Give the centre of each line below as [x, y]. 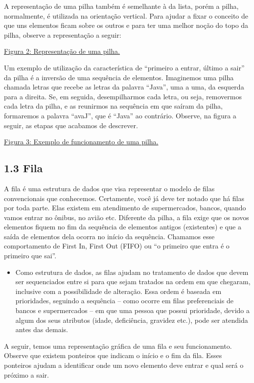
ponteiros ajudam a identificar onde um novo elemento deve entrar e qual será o [124, 365]
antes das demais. [42, 329]
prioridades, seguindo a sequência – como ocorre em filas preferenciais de [124, 301]
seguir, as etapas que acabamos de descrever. [71, 125]
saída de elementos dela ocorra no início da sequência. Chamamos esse [109, 236]
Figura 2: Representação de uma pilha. [62, 51]
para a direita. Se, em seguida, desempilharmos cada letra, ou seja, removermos [123, 96]
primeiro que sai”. [30, 256]
